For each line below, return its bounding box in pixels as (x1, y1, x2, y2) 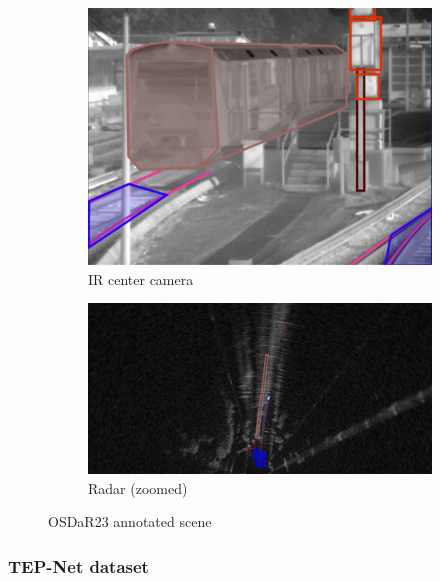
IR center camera (88, 268, 194, 289)
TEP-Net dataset (8, 553, 149, 578)
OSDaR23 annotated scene (48, 511, 212, 532)
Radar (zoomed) (88, 477, 188, 498)
